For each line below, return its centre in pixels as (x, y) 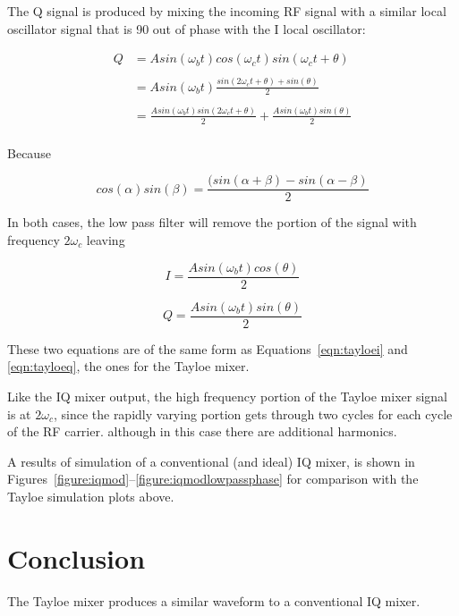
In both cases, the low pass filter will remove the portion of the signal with (212, 222)
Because (29, 152)
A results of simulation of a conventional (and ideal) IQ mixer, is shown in (211, 461)
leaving (106, 240)
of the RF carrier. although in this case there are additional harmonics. (202, 431)
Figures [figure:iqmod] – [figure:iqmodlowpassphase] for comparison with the (213, 479)
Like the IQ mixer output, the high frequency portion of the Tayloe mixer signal (228, 396)
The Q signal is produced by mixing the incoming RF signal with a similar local (227, 11)
